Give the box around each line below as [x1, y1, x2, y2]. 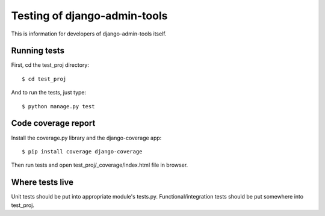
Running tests [11, 46, 65, 56]
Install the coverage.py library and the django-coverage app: [11, 134, 162, 141]
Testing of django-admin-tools [11, 9, 168, 22]
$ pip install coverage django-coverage [22, 148, 143, 155]
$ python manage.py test [22, 103, 95, 110]
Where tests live [11, 177, 74, 188]
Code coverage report [11, 118, 96, 129]
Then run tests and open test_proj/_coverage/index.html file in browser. [11, 161, 188, 168]
